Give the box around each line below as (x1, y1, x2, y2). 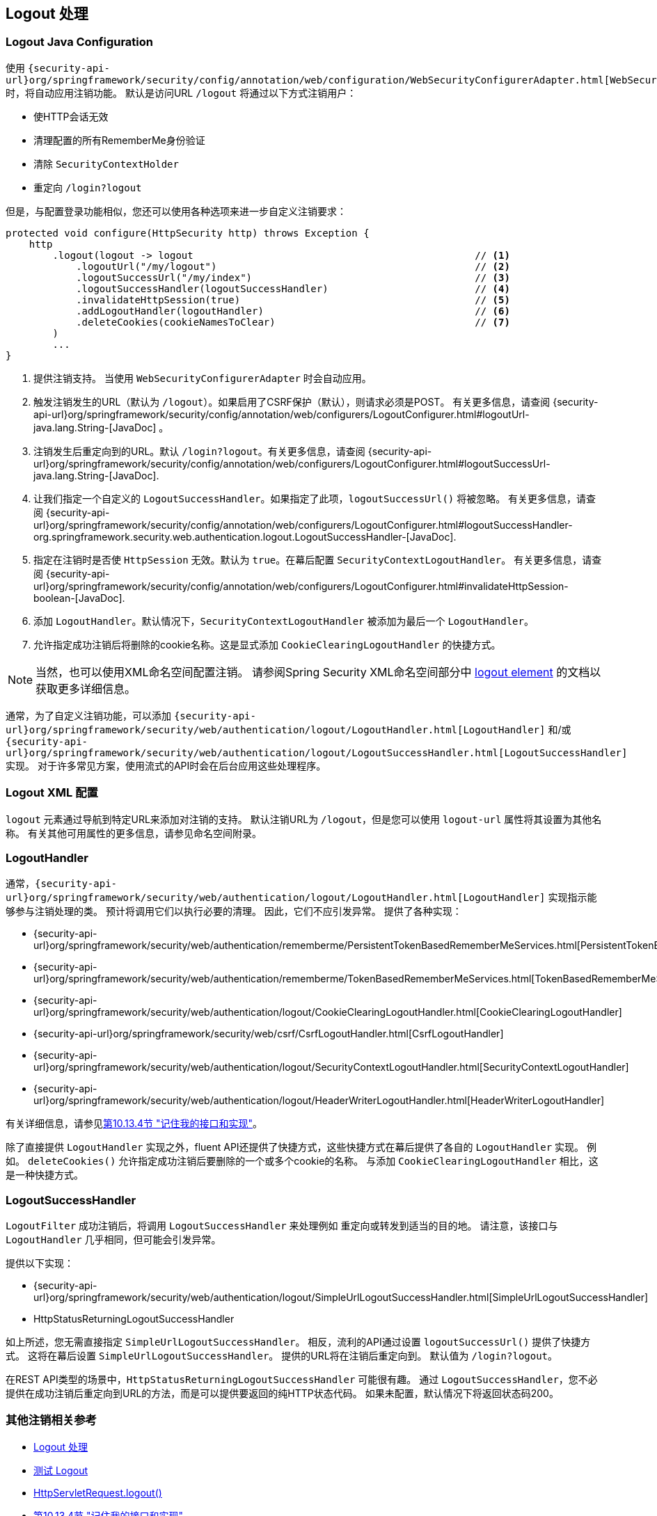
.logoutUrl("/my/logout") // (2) (76, 260, 510, 272)
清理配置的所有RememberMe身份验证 (33, 134, 205, 146)
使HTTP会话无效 (33, 110, 109, 122)
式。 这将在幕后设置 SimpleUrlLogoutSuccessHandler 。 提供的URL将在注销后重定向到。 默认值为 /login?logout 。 (6, 1350, 558, 1362)
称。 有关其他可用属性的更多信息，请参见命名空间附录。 (6, 827, 262, 839)
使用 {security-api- (6, 61, 110, 74)
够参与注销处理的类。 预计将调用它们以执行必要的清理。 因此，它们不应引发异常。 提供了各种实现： (6, 905, 462, 918)
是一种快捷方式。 (6, 1169, 84, 1181)
